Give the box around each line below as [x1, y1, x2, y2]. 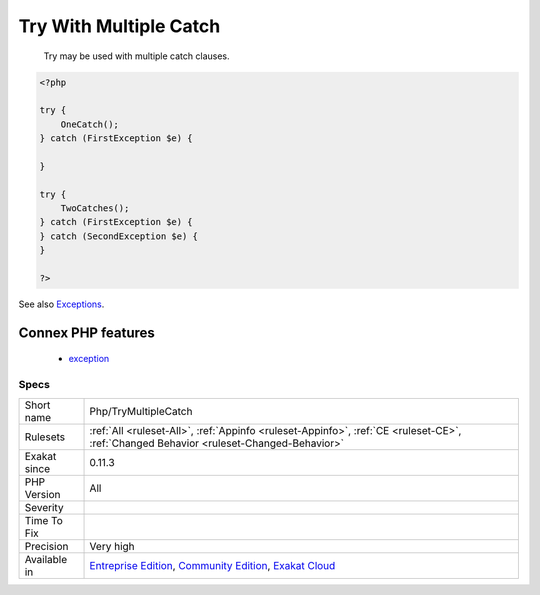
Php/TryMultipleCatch [89, 404, 193, 418]
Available [24, 552, 68, 566]
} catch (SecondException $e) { [39, 230, 199, 242]
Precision [24, 539, 69, 553]
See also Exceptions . [18, 298, 105, 310]
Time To [24, 513, 64, 527]
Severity [24, 500, 64, 514]
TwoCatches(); [60, 203, 130, 214]
